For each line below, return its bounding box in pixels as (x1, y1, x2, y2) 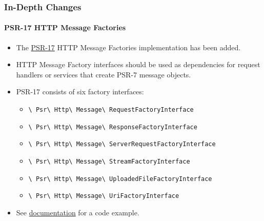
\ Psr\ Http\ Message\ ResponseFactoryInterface (28, 123, 197, 131)
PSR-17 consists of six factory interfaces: (16, 86, 144, 97)
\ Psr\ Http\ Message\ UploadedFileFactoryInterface (28, 175, 212, 183)
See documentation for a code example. (16, 207, 139, 217)
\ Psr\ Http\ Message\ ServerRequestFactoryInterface (28, 140, 216, 148)
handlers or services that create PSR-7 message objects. (16, 69, 191, 79)
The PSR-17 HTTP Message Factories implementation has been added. (16, 42, 241, 52)
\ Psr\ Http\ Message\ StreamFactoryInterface (28, 157, 190, 165)
